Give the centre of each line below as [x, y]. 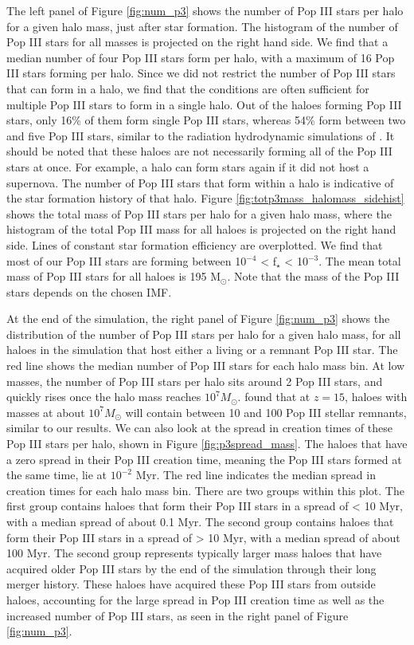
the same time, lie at [57, 475]
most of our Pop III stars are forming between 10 [127, 260]
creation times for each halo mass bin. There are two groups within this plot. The [205, 490]
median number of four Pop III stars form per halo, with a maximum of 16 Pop [201, 57]
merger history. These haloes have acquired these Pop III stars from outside [191, 584]
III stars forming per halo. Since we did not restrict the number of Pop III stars [201, 73]
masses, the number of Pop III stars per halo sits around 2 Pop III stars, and [195, 381]
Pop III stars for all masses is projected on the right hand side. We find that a [197, 42]
